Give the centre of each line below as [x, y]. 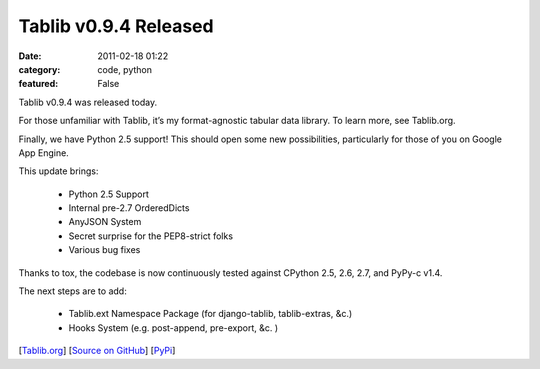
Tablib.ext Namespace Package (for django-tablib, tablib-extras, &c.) [210, 314]
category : [39, 69]
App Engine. [43, 152]
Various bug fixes [104, 250]
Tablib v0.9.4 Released [116, 26]
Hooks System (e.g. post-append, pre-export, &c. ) [173, 327]
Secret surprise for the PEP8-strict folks [151, 236]
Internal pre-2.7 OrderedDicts [129, 208]
